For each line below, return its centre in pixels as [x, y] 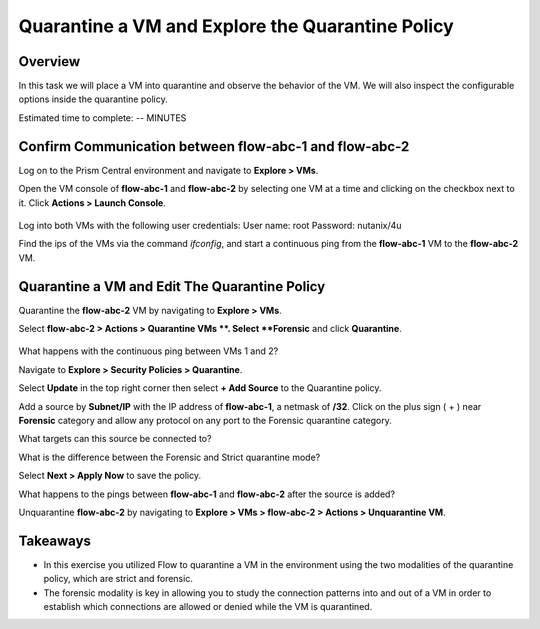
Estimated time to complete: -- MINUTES [102, 117]
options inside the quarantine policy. [93, 99]
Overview [49, 61]
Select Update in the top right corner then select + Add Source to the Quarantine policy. [200, 388]
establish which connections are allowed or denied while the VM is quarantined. [208, 606]
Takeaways [55, 540]
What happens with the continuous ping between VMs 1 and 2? [148, 351]
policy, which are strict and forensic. [118, 579]
